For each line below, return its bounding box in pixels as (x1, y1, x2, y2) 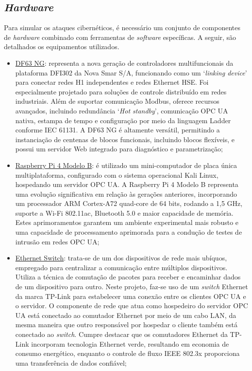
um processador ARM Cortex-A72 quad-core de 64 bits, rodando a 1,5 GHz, (15, 198, 243, 208)
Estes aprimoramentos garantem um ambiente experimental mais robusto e (15, 217, 239, 227)
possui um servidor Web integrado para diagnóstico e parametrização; (15, 144, 223, 154)
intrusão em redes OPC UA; (15, 236, 100, 246)
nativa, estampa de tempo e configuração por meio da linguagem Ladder (15, 115, 231, 125)
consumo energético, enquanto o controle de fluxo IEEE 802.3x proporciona (15, 348, 240, 358)
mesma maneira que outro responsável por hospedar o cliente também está (15, 319, 237, 330)
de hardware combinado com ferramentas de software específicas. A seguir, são (4, 32, 236, 42)
